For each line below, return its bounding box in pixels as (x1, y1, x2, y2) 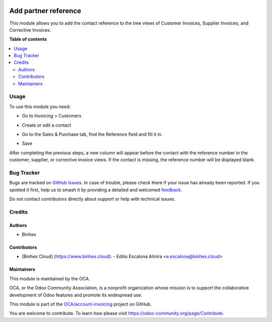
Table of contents (9, 36, 47, 42)
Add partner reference (9, 7, 82, 15)
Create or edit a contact (22, 122, 72, 128)
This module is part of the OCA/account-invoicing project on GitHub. (9, 301, 152, 307)
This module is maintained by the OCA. (9, 275, 90, 281)
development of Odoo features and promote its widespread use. (9, 292, 143, 298)
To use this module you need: (9, 103, 71, 110)
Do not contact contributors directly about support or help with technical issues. (9, 196, 176, 202)
